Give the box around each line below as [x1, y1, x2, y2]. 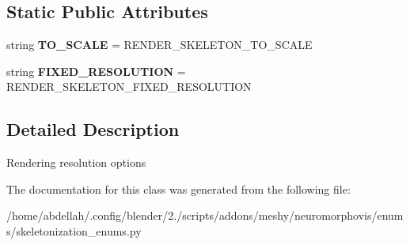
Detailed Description [6, 117, 180, 141]
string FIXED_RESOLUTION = [6, 62, 186, 79]
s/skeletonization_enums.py [6, 222, 142, 239]
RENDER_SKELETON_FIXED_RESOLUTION [6, 78, 252, 95]
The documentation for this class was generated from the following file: [6, 180, 351, 197]
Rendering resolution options [6, 154, 146, 171]
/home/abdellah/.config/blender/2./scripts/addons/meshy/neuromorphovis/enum [6, 207, 404, 224]
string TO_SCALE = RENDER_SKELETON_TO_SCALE [6, 36, 313, 53]
